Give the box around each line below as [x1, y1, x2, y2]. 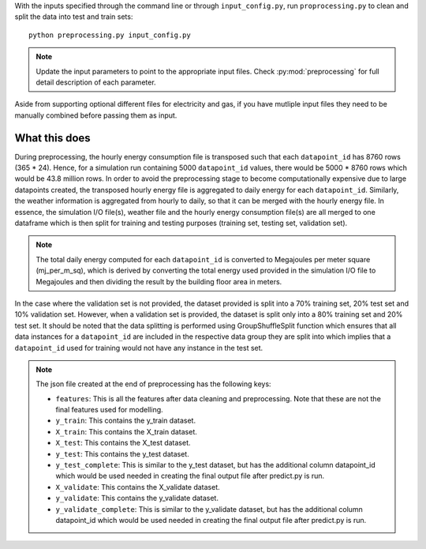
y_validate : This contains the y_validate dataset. [55, 494, 219, 503]
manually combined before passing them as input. [14, 111, 177, 120]
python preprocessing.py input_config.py [28, 30, 191, 39]
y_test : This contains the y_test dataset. [55, 449, 189, 458]
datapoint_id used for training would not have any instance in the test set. [14, 343, 263, 352]
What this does [14, 131, 91, 145]
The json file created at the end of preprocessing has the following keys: [35, 379, 271, 389]
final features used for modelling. [55, 405, 163, 415]
